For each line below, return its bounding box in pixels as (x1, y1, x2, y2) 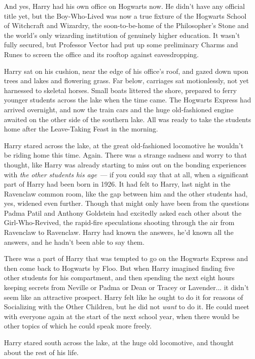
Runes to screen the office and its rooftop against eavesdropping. (4, 49, 199, 59)
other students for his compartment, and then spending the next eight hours (4, 272, 235, 283)
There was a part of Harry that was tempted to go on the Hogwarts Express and (4, 253, 248, 263)
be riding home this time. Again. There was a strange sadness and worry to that (4, 150, 247, 160)
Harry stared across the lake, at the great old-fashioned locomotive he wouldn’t (4, 140, 244, 150)
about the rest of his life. (4, 347, 79, 357)
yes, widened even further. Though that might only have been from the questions (4, 198, 249, 208)
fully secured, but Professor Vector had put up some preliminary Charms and (4, 39, 238, 50)
